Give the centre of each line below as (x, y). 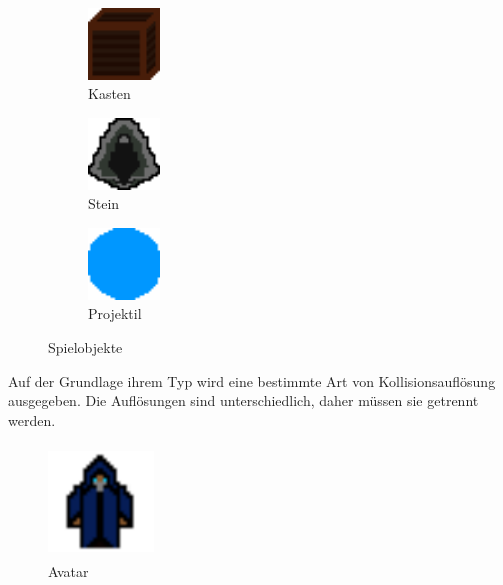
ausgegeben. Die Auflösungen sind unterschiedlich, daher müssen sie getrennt (243, 400)
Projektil (115, 313)
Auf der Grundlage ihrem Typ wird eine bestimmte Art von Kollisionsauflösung (252, 380)
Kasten (109, 93)
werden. (32, 419)
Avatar (68, 571)
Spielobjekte (85, 346)
